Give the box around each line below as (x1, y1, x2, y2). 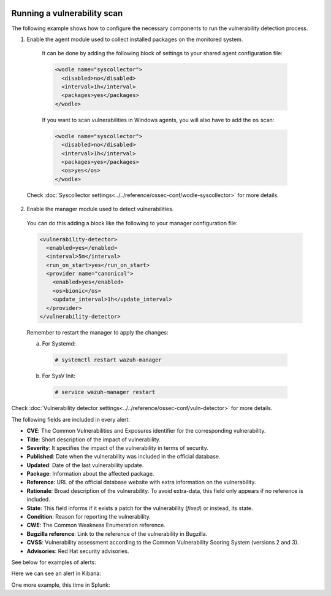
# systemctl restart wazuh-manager (55, 357, 162, 363)
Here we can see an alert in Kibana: (11, 570, 101, 577)
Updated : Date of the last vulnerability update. (26, 461, 144, 469)
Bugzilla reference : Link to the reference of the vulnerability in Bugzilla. (26, 530, 208, 537)
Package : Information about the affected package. (26, 470, 154, 478)
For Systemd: (42, 340, 76, 347)
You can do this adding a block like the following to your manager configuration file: (26, 219, 238, 226)
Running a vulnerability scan (11, 8, 123, 18)
